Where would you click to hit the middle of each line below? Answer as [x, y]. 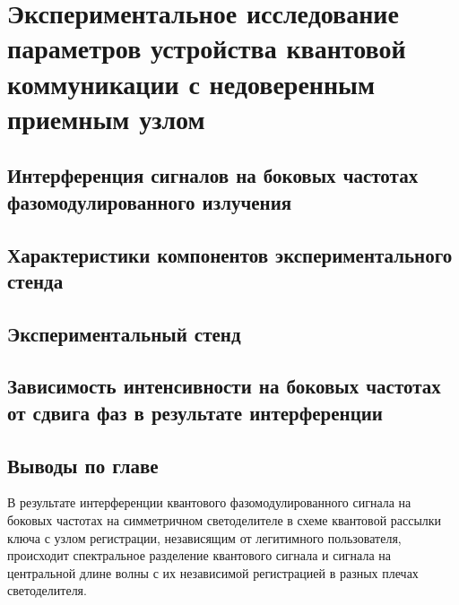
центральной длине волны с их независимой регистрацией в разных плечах [213, 572]
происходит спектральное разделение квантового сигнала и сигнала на [199, 555]
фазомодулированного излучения [150, 201]
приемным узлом [106, 118]
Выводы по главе [83, 465]
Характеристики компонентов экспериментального [230, 254]
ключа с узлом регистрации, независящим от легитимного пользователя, [204, 537]
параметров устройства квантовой [207, 48]
